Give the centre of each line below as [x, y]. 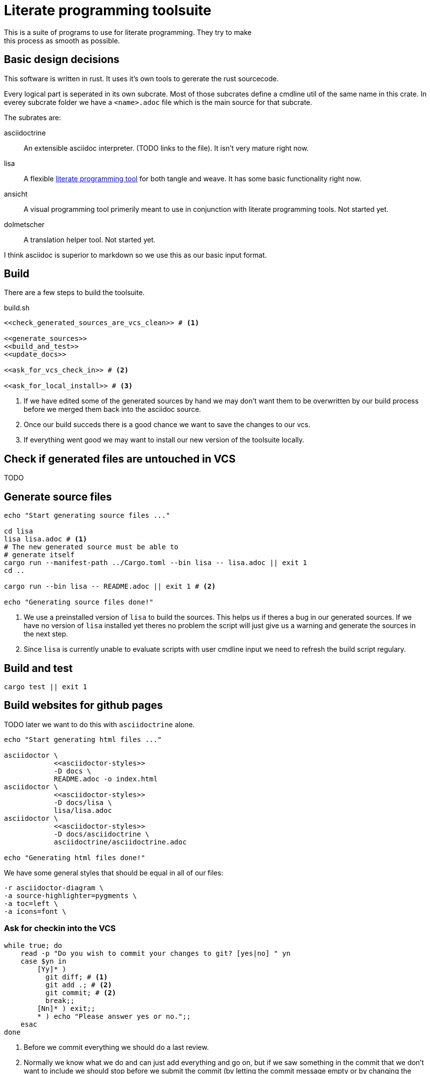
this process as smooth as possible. [62, 40]
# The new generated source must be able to [91, 547]
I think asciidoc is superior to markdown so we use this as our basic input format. [135, 255]
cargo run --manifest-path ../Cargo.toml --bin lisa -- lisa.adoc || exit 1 [156, 563]
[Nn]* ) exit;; [66, 1008]
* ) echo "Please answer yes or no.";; [114, 1016]
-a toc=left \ [31, 903]
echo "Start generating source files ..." [87, 516]
